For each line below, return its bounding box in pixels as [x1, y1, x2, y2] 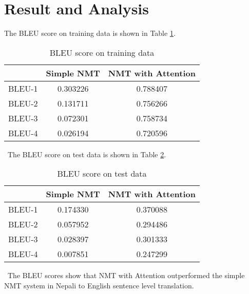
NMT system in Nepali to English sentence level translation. [4, 280, 194, 290]
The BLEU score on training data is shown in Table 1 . [4, 28, 176, 38]
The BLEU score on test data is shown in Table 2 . [7, 149, 166, 159]
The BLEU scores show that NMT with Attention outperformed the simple [7, 270, 245, 281]
